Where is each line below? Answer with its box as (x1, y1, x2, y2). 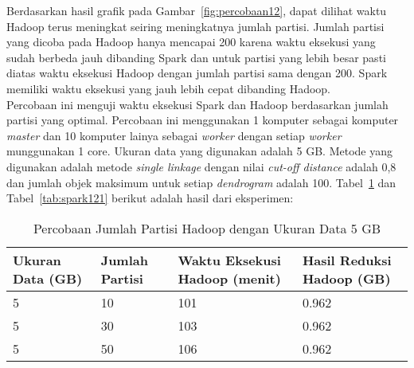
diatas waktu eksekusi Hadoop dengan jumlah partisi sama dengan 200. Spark (6, 65, 388, 81)
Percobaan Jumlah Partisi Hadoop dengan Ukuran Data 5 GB (33, 218, 381, 237)
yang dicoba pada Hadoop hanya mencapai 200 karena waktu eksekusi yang (6, 33, 376, 50)
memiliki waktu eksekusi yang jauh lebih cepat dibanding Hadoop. (6, 80, 330, 96)
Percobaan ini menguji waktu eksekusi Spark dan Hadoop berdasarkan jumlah (6, 96, 389, 112)
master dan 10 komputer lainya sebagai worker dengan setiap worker (6, 127, 342, 143)
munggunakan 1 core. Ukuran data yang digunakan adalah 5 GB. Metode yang (6, 143, 393, 159)
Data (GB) (13, 268, 83, 288)
